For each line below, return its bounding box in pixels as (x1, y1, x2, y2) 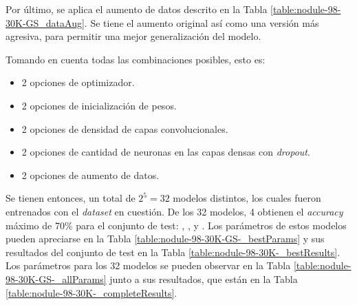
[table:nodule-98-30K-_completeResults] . (6, 285, 177, 299)
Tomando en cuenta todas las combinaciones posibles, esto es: (6, 52, 266, 66)
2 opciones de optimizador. (21, 75, 135, 90)
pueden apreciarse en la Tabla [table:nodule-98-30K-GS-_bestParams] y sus (6, 231, 325, 246)
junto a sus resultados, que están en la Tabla (109, 271, 298, 286)
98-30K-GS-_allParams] (6, 271, 107, 286)
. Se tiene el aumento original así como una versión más (84, 15, 319, 30)
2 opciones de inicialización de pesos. (21, 98, 177, 112)
